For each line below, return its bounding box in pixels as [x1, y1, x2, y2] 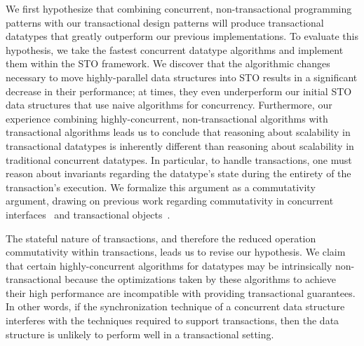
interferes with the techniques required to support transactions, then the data [6, 313, 339, 328]
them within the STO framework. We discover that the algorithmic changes [6, 56, 330, 71]
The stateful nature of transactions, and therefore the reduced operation [6, 230, 316, 245]
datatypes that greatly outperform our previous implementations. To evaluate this [6, 29, 358, 43]
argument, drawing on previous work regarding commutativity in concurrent [6, 193, 334, 208]
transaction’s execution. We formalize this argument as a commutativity [6, 179, 316, 194]
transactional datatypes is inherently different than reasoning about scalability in [6, 138, 354, 153]
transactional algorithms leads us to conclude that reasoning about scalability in [6, 125, 351, 139]
